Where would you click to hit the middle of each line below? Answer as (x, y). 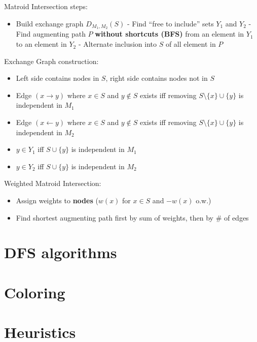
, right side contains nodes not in (157, 78)
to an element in (41, 44)
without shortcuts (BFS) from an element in (170, 34)
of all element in (191, 44)
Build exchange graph (50, 23)
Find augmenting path (51, 34)
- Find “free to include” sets (170, 23)
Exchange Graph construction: (51, 61)
